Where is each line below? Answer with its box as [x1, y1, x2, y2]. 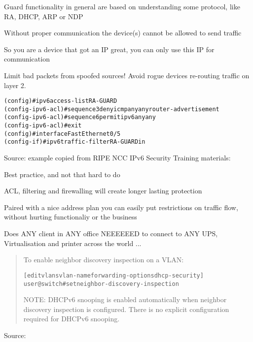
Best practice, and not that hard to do [4, 169, 120, 179]
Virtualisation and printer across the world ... [4, 238, 142, 248]
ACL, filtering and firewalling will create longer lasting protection [4, 186, 202, 196]
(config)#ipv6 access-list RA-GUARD [4, 97, 117, 105]
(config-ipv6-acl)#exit [4, 122, 82, 129]
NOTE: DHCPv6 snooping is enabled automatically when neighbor [23, 294, 227, 305]
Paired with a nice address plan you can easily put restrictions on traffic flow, [4, 202, 238, 212]
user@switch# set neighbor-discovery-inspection [23, 280, 179, 287]
